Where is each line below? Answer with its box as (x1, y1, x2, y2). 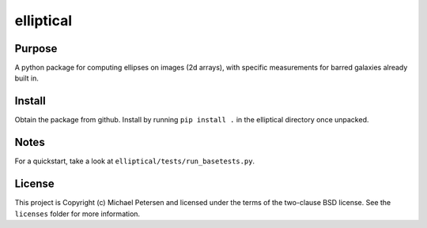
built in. (14, 73, 40, 83)
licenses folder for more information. (14, 209, 141, 219)
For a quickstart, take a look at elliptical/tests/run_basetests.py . (14, 156, 255, 166)
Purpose (14, 42, 58, 55)
